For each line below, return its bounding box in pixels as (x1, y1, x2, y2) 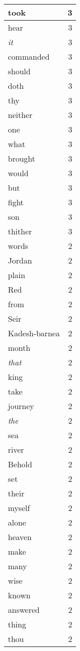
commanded (8, 51, 50, 62)
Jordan (8, 254, 32, 266)
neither (8, 109, 32, 120)
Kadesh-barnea (8, 327, 60, 339)
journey (8, 400, 34, 412)
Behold (8, 458, 32, 470)
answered (8, 604, 40, 615)
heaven (8, 531, 32, 543)
